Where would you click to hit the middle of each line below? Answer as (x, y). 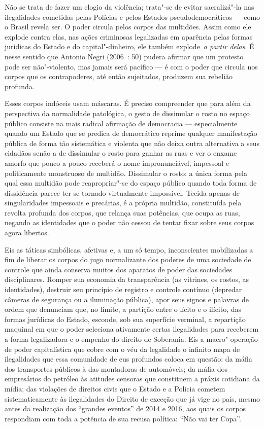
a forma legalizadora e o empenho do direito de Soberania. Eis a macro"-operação (131, 339)
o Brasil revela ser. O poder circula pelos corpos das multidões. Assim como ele (128, 27)
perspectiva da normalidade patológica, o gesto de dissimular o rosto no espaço (127, 113)
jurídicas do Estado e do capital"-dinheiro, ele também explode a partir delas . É (129, 46)
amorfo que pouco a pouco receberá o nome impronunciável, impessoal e (117, 163)
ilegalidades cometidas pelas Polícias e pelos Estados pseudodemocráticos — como (133, 16)
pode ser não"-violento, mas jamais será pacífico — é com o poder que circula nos (131, 66)
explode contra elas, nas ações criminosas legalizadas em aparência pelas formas (129, 36)
